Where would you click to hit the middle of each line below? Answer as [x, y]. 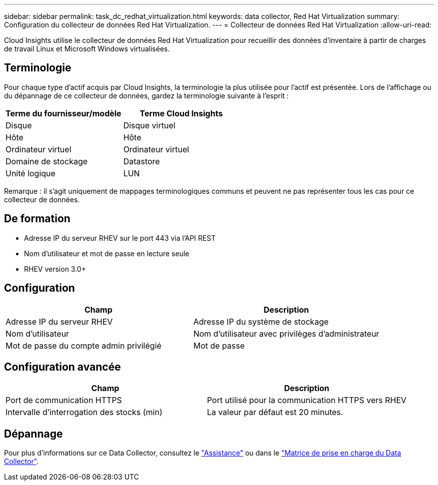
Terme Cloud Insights [181, 113]
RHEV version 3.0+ [55, 269]
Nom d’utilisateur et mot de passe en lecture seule [107, 253]
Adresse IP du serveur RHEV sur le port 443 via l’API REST [120, 238]
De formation [37, 219]
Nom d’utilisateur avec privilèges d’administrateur [286, 333]
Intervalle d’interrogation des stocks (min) [84, 412]
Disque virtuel [149, 125]
